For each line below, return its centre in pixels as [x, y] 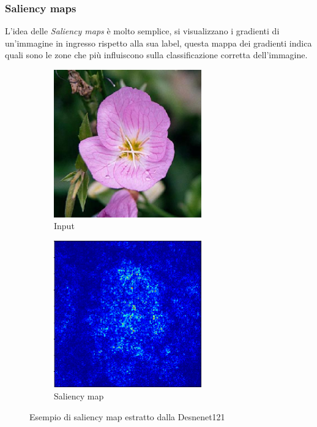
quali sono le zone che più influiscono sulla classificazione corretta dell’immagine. [156, 55]
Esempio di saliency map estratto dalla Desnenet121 [127, 416]
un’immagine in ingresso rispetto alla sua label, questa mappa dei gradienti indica [158, 43]
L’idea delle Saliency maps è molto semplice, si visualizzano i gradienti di [142, 31]
